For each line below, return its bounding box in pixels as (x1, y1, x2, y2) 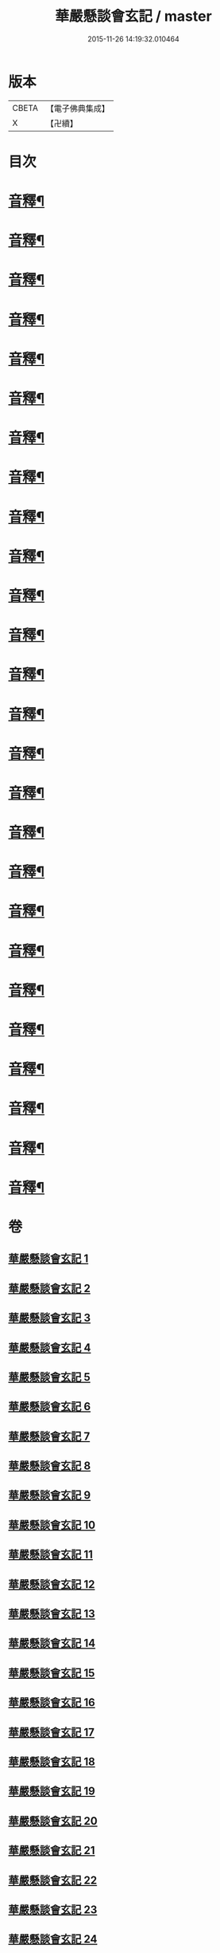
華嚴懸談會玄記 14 (8, 1637, 96, 1650)
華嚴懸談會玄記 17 (8, 1725, 95, 1739)
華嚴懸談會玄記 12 (8, 1578, 95, 1591)
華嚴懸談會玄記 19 (8, 1785, 95, 1798)
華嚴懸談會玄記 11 (8, 1548, 94, 1562)
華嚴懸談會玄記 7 (8, 1429, 91, 1443)
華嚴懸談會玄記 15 (8, 1666, 95, 1680)
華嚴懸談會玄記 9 (8, 1488, 91, 1503)
